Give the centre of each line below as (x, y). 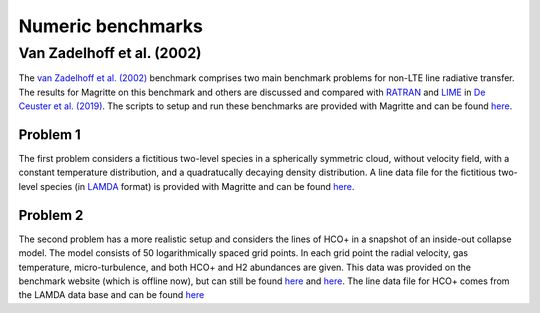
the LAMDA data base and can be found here (111, 295)
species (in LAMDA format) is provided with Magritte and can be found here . (197, 186)
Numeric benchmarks (111, 26)
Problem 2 (51, 215)
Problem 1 (50, 134)
